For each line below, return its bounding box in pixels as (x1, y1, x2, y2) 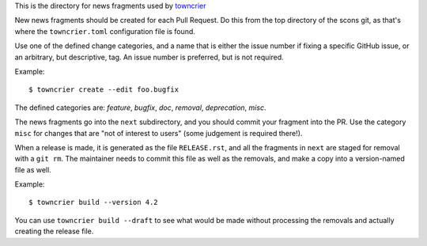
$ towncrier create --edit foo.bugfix (28, 85, 179, 94)
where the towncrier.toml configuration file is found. (14, 26, 195, 36)
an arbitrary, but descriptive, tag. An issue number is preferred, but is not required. (14, 52, 284, 62)
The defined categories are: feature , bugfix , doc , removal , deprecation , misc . (14, 103, 266, 112)
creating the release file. (14, 226, 94, 237)
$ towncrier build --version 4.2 (28, 198, 158, 207)
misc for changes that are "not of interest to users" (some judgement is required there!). (14, 128, 303, 138)
